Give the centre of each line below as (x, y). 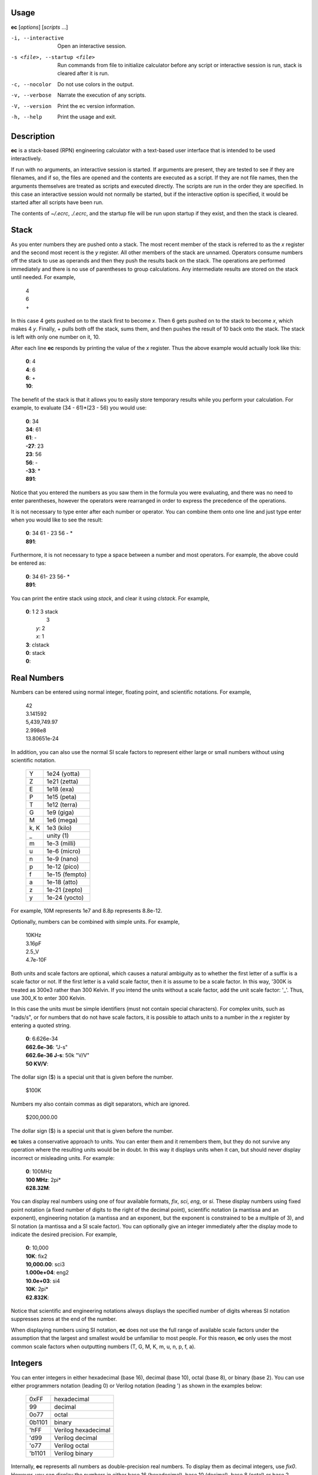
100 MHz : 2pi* (43, 1179)
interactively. (26, 159)
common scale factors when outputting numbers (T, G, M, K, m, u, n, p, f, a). (103, 1346)
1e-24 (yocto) (65, 898)
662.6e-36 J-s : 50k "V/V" (57, 1056)
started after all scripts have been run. (57, 202)
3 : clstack (37, 645)
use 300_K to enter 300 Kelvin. (48, 998)
